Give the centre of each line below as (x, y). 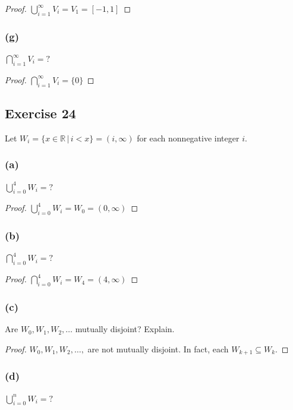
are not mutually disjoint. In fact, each (158, 348)
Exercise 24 (40, 113)
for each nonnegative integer (188, 138)
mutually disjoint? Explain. (125, 329)
